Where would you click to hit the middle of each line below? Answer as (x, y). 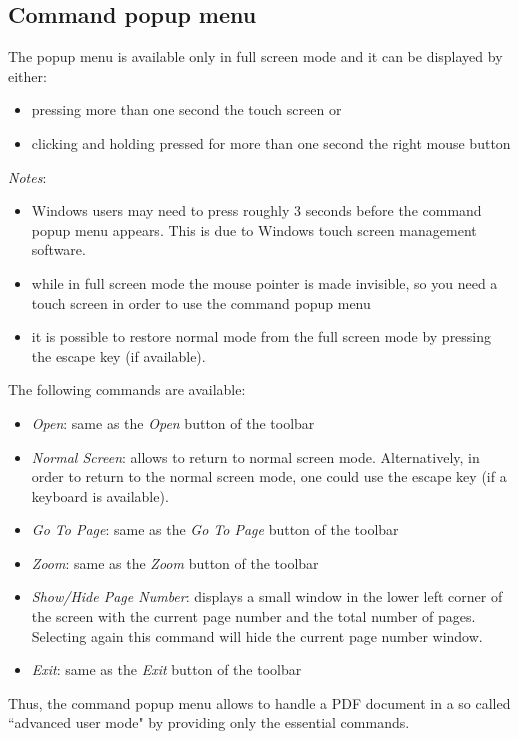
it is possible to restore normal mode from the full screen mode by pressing (261, 336)
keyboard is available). (100, 495)
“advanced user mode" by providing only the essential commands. (209, 722)
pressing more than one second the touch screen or (186, 109)
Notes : (27, 176)
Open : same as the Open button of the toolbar (173, 422)
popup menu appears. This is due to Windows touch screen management (254, 229)
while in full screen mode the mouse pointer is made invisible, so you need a (264, 282)
